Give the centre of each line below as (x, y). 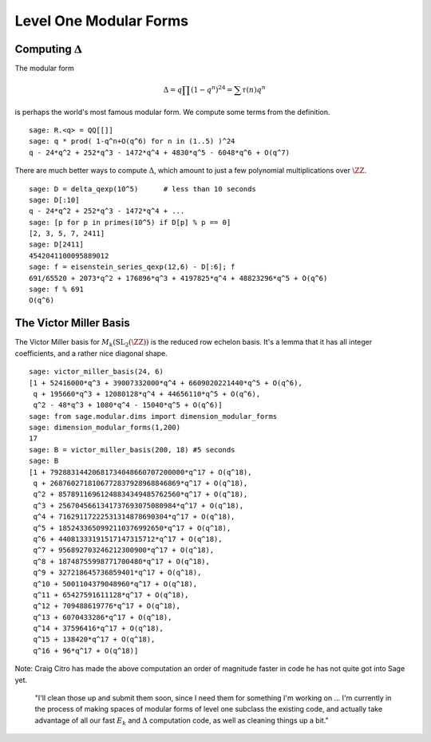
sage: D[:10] (54, 200)
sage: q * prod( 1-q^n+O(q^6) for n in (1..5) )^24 (132, 141)
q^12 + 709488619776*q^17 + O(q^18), (107, 606)
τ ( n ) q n (254, 89)
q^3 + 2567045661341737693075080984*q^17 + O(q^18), (138, 505)
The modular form (45, 69)
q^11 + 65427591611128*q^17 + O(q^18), (111, 595)
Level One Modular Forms (102, 21)
